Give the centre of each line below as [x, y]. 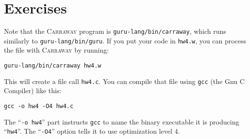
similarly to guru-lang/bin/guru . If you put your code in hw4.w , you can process [125, 40]
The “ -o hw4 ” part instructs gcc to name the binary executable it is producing [122, 121]
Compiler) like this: [33, 90]
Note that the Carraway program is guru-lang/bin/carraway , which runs [115, 31]
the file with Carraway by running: [57, 50]
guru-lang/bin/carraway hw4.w [53, 66]
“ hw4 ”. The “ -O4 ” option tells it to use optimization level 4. [92, 131]
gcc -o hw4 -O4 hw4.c [39, 106]
